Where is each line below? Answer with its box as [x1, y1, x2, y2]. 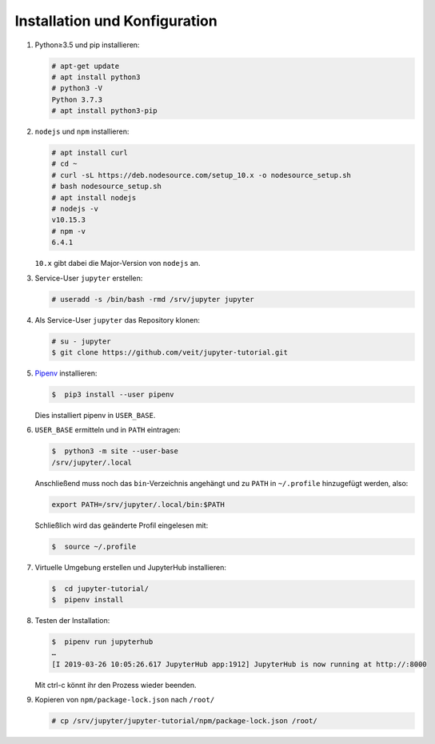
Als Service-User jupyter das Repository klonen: [34, 315, 200, 324]
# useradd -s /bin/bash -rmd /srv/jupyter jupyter [51, 295, 255, 304]
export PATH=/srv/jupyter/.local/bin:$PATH [51, 500, 225, 509]
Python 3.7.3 [51, 95, 103, 104]
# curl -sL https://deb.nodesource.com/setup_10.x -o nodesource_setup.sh [51, 171, 352, 179]
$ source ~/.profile [51, 541, 137, 551]
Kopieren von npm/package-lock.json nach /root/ [34, 695, 215, 705]
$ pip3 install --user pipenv [51, 389, 175, 399]
